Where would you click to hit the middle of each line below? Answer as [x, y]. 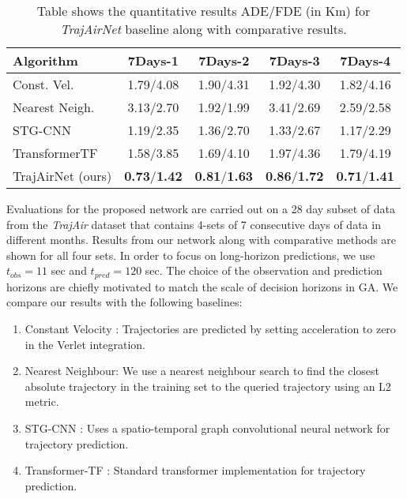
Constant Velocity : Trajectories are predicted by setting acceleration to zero [210, 329]
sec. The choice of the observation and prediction [264, 270]
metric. [42, 401]
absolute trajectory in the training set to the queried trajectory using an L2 [208, 386]
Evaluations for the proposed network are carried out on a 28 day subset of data [201, 208]
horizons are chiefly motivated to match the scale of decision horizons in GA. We [202, 286]
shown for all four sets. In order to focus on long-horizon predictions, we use [191, 255]
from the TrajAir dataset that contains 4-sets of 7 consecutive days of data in [194, 224]
